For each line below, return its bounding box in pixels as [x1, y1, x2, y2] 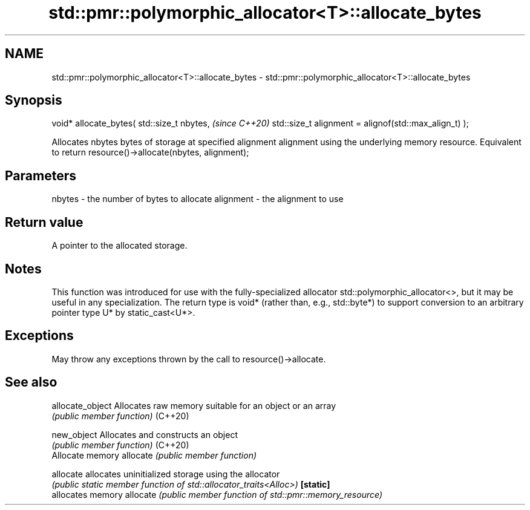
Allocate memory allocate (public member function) [51, 450, 257, 460]
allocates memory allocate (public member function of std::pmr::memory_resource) [51, 489, 382, 500]
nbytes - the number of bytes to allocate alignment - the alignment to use [51, 194, 344, 204]
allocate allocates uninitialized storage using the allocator [51, 468, 280, 479]
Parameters [5, 168, 76, 183]
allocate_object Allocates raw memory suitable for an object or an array [51, 400, 336, 411]
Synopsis [5, 93, 62, 108]
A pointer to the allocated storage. [51, 240, 188, 251]
